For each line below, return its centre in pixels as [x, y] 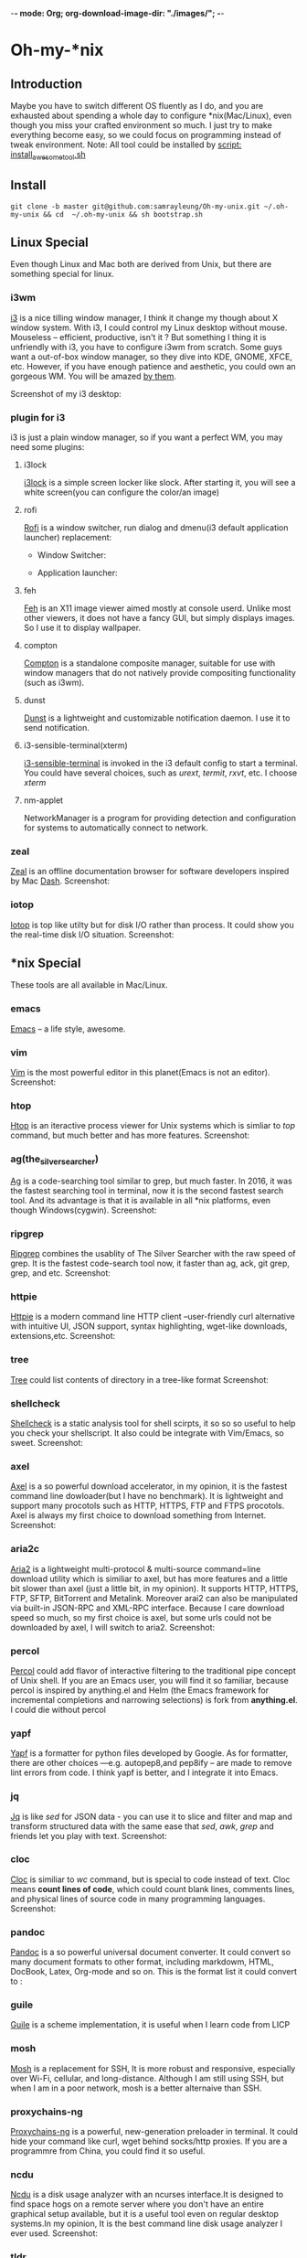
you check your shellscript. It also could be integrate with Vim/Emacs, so [147, 1433]
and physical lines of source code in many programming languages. [138, 1899]
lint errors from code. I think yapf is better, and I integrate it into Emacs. [144, 1772]
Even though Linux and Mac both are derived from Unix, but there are [141, 264]
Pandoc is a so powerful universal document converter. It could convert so [151, 1953]
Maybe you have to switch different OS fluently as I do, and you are [137, 106]
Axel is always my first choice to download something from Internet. [138, 1515]
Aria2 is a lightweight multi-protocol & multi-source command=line [136, 1568]
